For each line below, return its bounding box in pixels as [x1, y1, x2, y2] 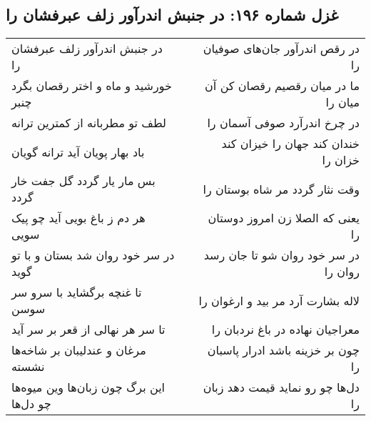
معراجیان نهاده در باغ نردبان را [211, 321, 360, 338]
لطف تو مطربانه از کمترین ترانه [11, 114, 166, 132]
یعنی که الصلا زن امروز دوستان [208, 209, 360, 227]
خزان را [322, 152, 360, 169]
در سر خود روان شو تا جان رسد [203, 247, 360, 264]
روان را [324, 263, 360, 280]
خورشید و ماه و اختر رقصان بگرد [11, 77, 172, 94]
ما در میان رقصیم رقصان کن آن [205, 77, 360, 94]
